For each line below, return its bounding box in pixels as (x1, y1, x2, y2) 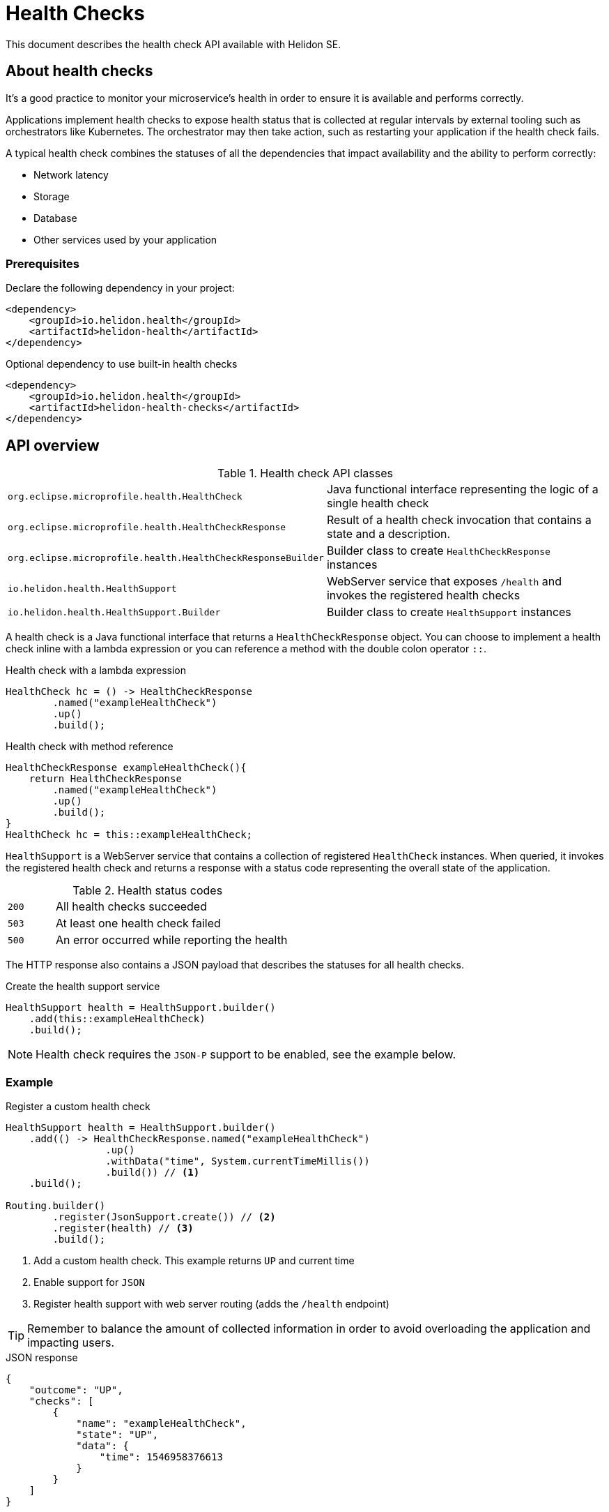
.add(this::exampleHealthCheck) (29, 1013, 206, 1025)
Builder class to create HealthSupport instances (326, 605, 571, 620)
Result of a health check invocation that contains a (326, 513, 592, 527)
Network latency (33, 168, 109, 181)
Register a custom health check (6, 1100, 151, 1112)
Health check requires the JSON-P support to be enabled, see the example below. (36, 1047, 456, 1062)
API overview (6, 436, 100, 454)
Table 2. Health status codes (72, 883, 223, 898)
